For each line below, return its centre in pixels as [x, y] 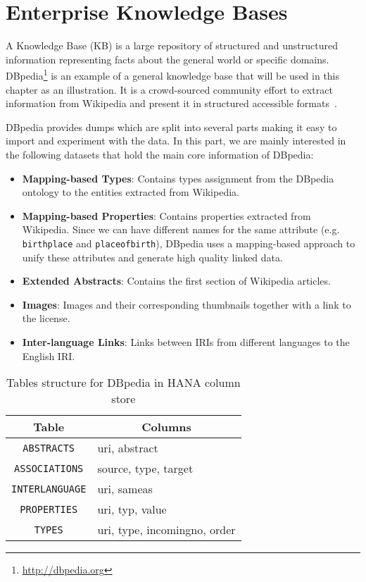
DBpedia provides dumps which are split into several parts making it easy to [171, 126]
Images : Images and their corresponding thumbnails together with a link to [187, 304]
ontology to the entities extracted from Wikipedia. [131, 192]
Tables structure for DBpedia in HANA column [123, 383]
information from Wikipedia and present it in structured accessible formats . [171, 103]
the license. [46, 318]
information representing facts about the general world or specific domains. [168, 59]
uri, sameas [125, 489]
